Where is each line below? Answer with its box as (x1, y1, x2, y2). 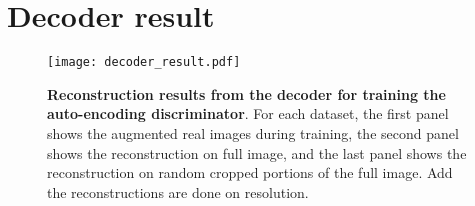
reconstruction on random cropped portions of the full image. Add (47, 162, 453, 183)
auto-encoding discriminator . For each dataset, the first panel (47, 103, 449, 124)
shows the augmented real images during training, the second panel (47, 122, 459, 143)
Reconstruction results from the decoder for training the (47, 83, 446, 104)
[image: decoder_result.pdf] (47, 55, 241, 70)
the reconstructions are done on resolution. (47, 181, 309, 202)
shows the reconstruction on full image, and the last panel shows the (47, 142, 467, 163)
